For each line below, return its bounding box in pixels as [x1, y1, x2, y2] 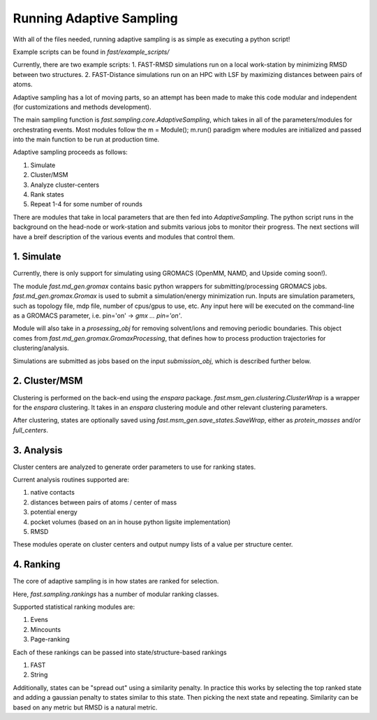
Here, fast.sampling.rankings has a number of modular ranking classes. [13, 590, 219, 598]
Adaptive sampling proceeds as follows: [13, 148, 128, 157]
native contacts [30, 488, 75, 497]
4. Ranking [13, 558, 61, 570]
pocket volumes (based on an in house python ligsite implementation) [30, 518, 231, 526]
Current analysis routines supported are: [13, 475, 129, 483]
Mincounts [30, 625, 61, 633]
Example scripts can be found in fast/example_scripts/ [13, 48, 170, 56]
